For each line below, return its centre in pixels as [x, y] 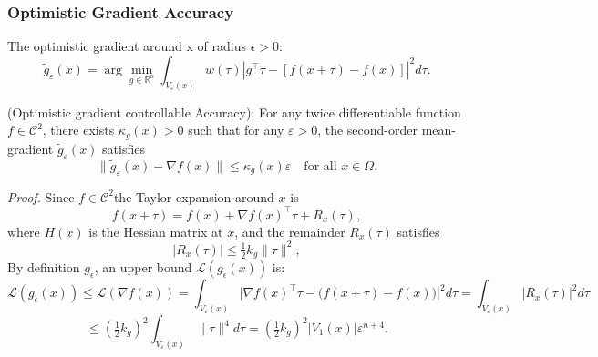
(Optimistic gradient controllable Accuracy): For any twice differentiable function [234, 112]
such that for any [236, 130]
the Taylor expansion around [194, 196]
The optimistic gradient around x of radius [127, 46]
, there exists [78, 130]
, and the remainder [290, 231]
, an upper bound [143, 267]
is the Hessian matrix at [156, 231]
